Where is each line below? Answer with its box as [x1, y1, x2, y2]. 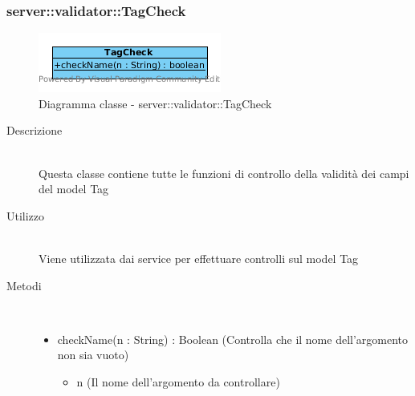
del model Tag [39, 180, 109, 197]
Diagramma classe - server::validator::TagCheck [39, 95, 272, 111]
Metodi [6, 277, 42, 293]
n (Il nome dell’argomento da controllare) [76, 373, 280, 390]
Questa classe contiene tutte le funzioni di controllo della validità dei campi [39, 164, 409, 181]
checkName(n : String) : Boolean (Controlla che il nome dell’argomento [57, 330, 409, 347]
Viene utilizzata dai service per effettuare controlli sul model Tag [39, 249, 359, 266]
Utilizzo [6, 207, 45, 224]
